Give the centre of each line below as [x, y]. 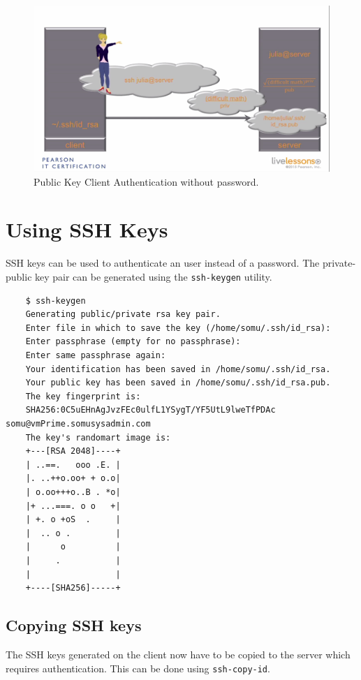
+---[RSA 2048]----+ [73, 451]
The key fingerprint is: [83, 396]
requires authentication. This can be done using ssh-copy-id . [138, 668]
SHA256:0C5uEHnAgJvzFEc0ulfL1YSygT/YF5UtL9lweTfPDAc [150, 410]
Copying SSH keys [74, 625]
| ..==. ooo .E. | [73, 465]
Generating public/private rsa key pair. [123, 315]
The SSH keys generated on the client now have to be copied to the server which [178, 654]
